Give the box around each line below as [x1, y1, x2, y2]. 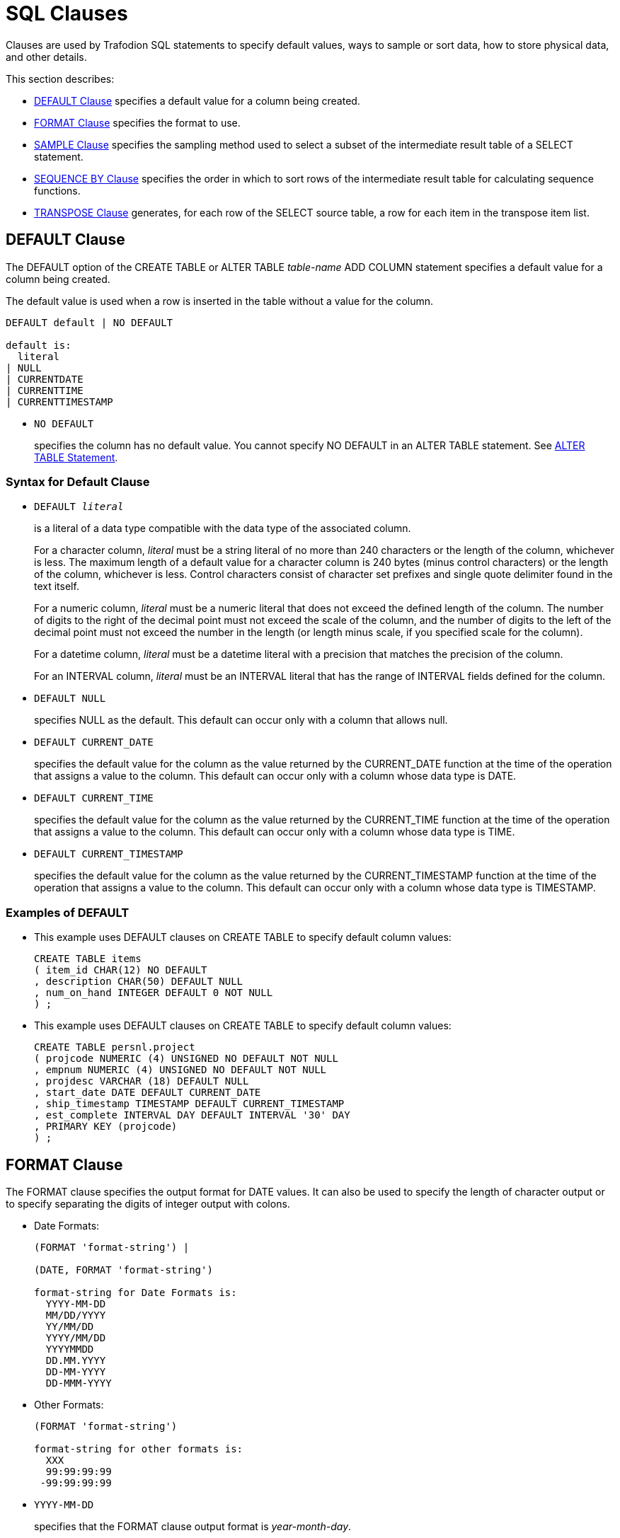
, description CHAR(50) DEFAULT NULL [34, 976, 243, 988]
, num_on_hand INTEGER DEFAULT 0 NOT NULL [34, 987, 273, 999]
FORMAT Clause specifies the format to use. [34, 116, 241, 129]
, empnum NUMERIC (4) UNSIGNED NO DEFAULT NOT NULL [34, 1064, 327, 1076]
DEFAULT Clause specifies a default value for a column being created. [34, 94, 360, 107]
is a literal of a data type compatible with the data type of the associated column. [34, 522, 411, 535]
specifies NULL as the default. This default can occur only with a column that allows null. [34, 714, 448, 727]
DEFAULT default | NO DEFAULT [6, 316, 173, 328]
